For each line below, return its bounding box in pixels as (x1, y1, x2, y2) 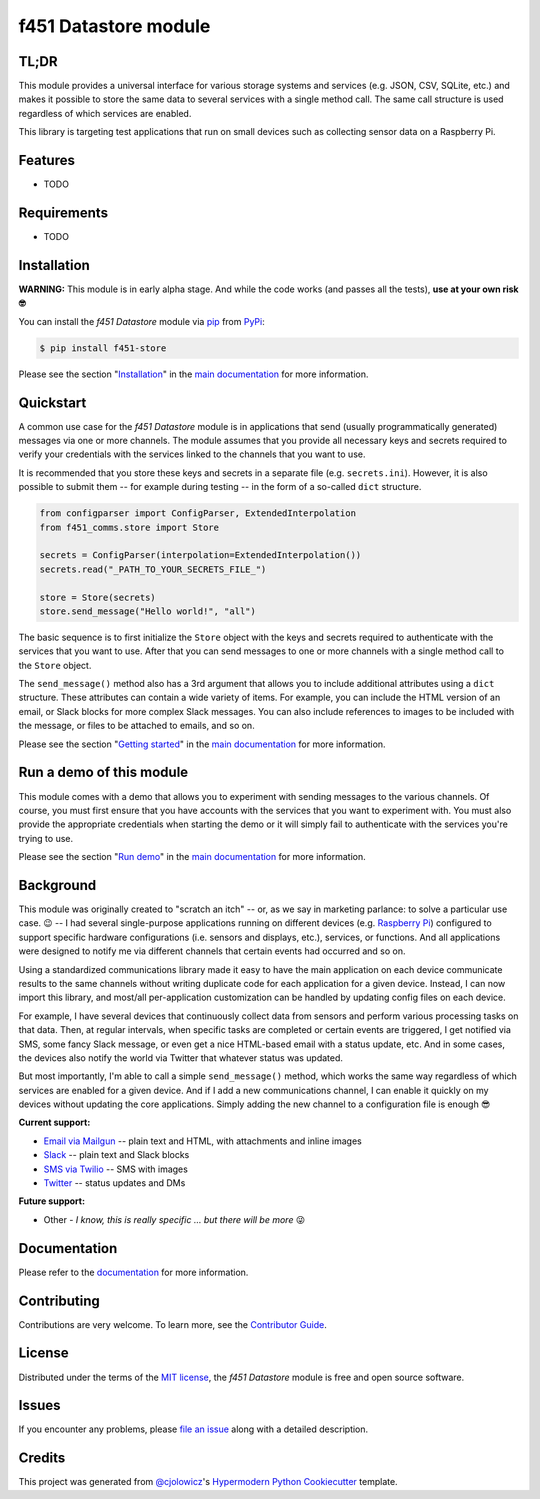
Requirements (18, 204, 109, 221)
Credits (18, 1450, 66, 1467)
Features (18, 152, 75, 169)
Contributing (18, 1292, 100, 1309)
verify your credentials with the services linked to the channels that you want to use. (18, 448, 366, 460)
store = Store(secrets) (39, 591, 157, 603)
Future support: (18, 1195, 85, 1207)
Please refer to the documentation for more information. (18, 1266, 249, 1278)
